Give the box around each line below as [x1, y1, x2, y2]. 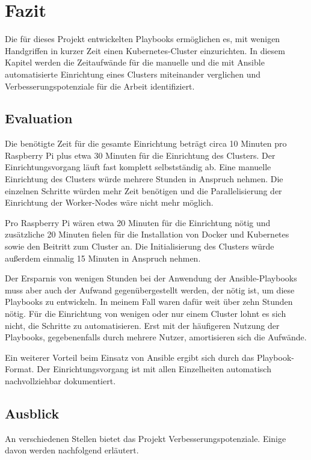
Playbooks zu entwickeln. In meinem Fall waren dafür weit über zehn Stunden [5, 295, 293, 308]
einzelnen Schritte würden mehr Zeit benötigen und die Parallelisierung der [5, 184, 282, 197]
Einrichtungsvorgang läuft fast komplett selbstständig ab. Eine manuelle [5, 161, 271, 173]
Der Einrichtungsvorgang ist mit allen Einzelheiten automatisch [37, 363, 271, 375]
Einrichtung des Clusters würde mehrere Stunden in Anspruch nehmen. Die [5, 173, 283, 185]
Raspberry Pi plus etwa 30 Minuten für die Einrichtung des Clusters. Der [5, 149, 276, 161]
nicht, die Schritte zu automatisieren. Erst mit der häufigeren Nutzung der [5, 319, 280, 331]
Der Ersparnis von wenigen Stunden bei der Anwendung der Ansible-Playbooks [5, 272, 297, 284]
